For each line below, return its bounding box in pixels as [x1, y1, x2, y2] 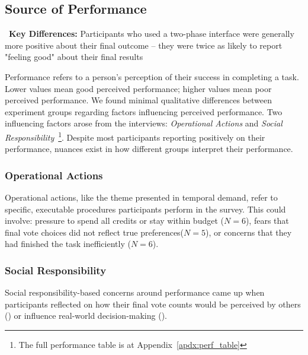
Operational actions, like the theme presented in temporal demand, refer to [5, 191, 278, 204]
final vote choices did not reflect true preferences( [5, 226, 184, 238]
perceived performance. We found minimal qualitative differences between [5, 94, 272, 106]
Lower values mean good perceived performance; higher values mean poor [5, 82, 272, 94]
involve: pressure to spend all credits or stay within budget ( [5, 214, 224, 227]
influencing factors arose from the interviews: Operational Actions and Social [5, 117, 283, 129]
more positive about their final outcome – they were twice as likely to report [5, 39, 283, 51]
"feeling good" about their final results [5, 50, 143, 63]
